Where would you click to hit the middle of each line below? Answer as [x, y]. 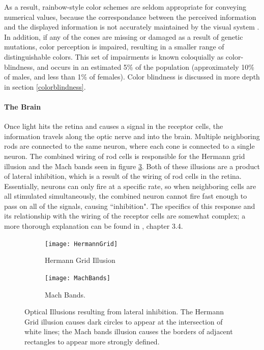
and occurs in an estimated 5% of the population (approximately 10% [145, 66]
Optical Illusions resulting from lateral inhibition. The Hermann [124, 312]
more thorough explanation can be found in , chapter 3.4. [94, 226]
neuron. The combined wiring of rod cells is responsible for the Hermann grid [125, 156]
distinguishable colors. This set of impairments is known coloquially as [114, 56]
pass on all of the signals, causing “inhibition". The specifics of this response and [130, 206]
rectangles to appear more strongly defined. [92, 341]
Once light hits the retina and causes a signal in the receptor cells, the [114, 126]
